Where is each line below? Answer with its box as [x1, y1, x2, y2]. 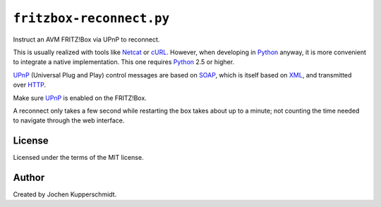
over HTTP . [13, 81, 47, 89]
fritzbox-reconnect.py [13, 11, 170, 26]
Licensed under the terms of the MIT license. [13, 153, 144, 162]
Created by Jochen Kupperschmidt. [13, 190, 117, 199]
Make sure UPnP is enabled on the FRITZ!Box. [13, 94, 147, 102]
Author [13, 172, 45, 183]
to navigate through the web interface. [13, 116, 125, 125]
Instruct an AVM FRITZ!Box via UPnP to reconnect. [13, 35, 160, 44]
